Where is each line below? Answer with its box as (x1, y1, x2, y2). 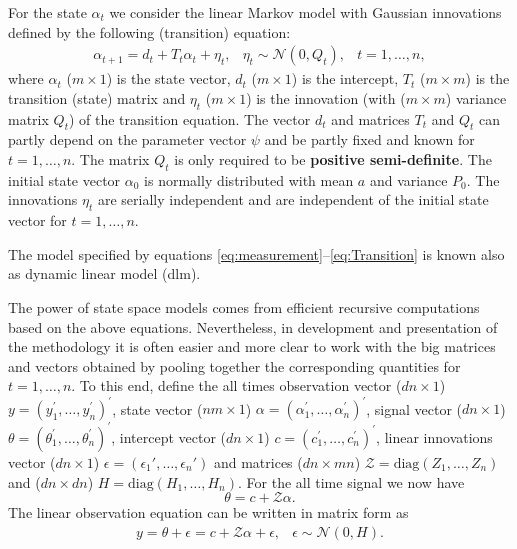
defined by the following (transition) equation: (8, 21, 291, 42)
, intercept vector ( (111, 426, 227, 447)
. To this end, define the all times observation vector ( (71, 375, 402, 396)
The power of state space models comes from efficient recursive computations (8, 296, 480, 317)
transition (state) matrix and (8, 87, 186, 108)
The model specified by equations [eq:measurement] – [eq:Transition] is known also (8, 243, 505, 264)
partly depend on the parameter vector (8, 129, 247, 150)
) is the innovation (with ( (246, 87, 406, 108)
